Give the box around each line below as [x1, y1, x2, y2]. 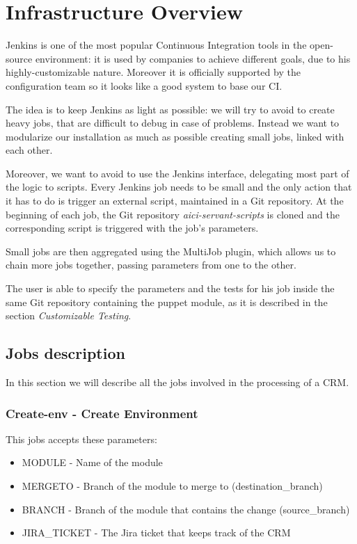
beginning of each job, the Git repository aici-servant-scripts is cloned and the [6, 207, 340, 221]
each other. [6, 143, 53, 157]
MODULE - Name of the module [22, 455, 163, 470]
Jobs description [6, 342, 125, 364]
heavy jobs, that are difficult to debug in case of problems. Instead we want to [6, 115, 340, 130]
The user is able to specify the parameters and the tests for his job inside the [6, 281, 335, 296]
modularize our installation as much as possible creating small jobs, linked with [6, 129, 344, 143]
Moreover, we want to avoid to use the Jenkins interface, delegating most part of [6, 166, 349, 180]
